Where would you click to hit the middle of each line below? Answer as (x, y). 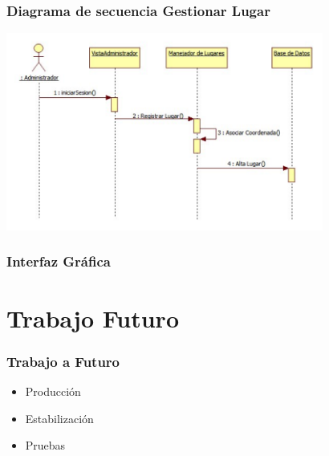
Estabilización (59, 418)
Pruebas (45, 445)
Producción (53, 391)
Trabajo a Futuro (63, 361)
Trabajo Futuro (93, 318)
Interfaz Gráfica (59, 261)
